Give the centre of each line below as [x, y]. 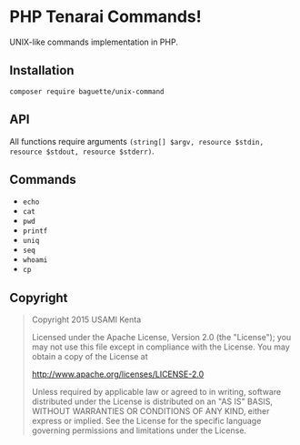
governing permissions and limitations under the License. [139, 430]
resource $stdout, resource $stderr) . [82, 151]
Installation [42, 71]
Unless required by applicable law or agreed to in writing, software [156, 392]
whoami [35, 260]
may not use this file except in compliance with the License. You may [161, 347]
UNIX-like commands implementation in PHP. [94, 42]
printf [35, 231]
